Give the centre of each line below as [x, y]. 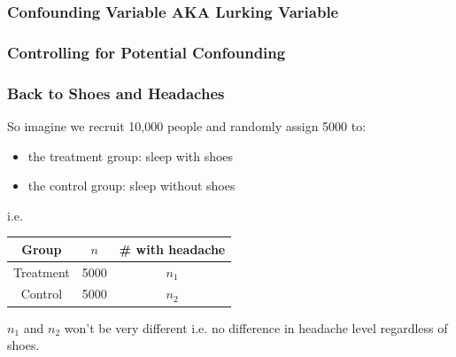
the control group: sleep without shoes [131, 186]
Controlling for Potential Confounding [147, 52]
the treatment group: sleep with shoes [131, 155]
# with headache [172, 248]
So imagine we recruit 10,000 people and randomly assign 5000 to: [187, 125]
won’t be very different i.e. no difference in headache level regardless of [256, 327]
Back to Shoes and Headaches [116, 93]
